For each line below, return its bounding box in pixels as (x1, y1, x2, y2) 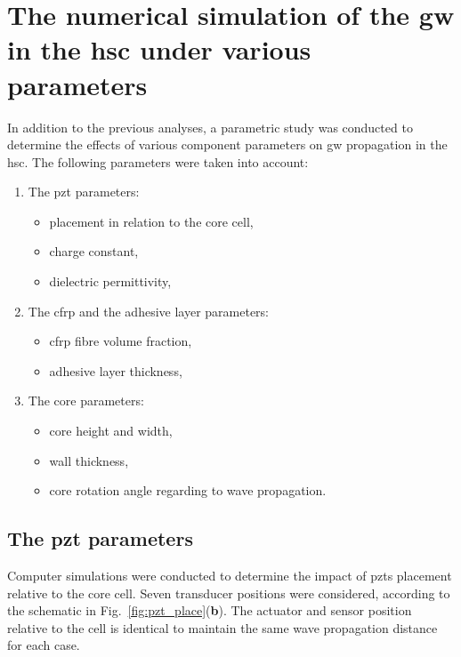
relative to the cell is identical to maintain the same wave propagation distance (7, 618, 438, 637)
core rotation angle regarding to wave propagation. (49, 481, 327, 500)
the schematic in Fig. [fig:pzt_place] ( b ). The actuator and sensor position (7, 601, 412, 620)
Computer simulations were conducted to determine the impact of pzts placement (7, 566, 452, 585)
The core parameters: (28, 391, 144, 410)
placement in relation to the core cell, (49, 212, 254, 230)
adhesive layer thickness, (49, 361, 182, 380)
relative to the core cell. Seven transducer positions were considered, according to (7, 583, 450, 602)
